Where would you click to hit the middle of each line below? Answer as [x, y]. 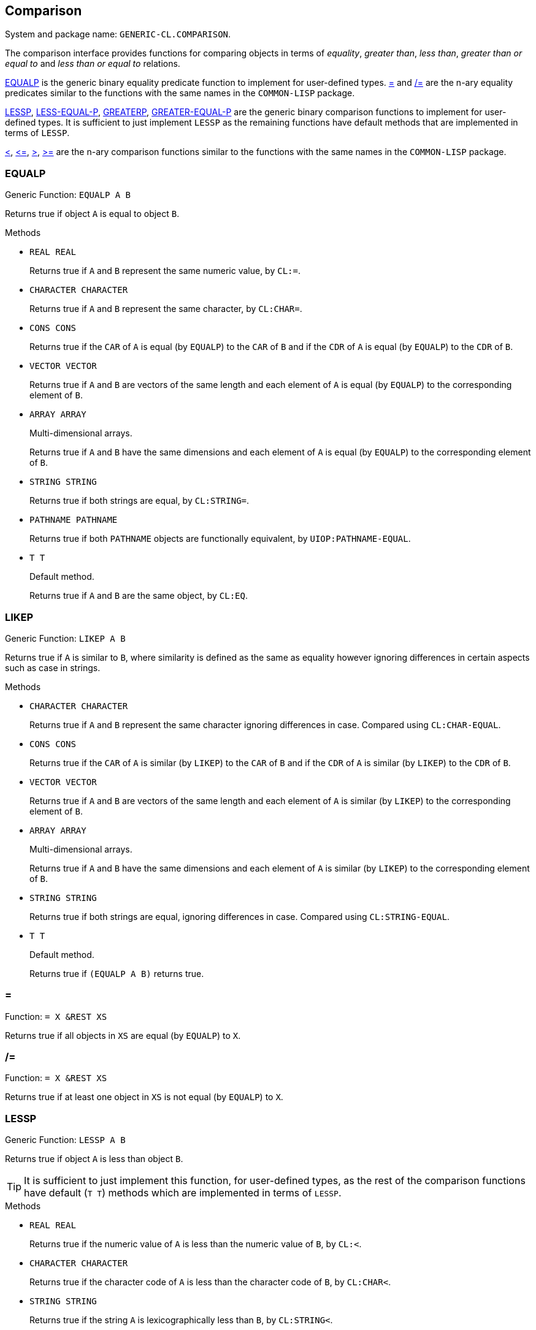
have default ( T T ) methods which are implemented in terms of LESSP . [183, 1193]
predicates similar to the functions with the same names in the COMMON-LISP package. [180, 93]
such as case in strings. [53, 667]
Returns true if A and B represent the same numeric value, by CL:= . [165, 271]
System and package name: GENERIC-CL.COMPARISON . [118, 34]
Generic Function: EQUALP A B [68, 195]
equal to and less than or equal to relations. [93, 64]
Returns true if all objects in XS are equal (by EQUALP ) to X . [123, 1035]
